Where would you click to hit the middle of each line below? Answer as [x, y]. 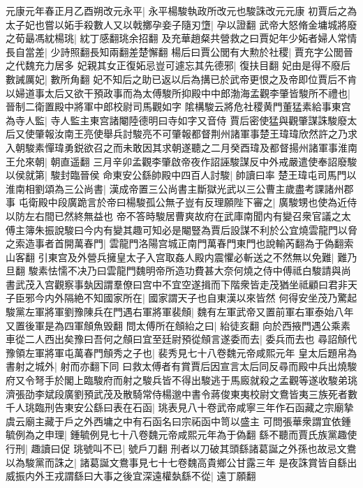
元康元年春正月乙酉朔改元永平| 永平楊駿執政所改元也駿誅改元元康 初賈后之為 [181, 10]
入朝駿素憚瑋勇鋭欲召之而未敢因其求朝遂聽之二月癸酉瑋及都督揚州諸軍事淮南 [181, 147]
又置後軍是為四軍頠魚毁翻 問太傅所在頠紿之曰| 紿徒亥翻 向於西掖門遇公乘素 [178, 325]
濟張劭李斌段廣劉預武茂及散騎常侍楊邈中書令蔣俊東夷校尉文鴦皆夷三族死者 [177, 393]
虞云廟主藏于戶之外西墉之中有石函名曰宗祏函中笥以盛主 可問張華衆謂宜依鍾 [178, 421]
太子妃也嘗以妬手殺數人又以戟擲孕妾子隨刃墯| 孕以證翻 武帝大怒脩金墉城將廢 [181, 24]
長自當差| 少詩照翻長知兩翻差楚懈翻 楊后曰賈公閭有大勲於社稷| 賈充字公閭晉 [179, 51]
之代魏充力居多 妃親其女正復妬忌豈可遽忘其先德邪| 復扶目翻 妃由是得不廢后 [178, 65]
